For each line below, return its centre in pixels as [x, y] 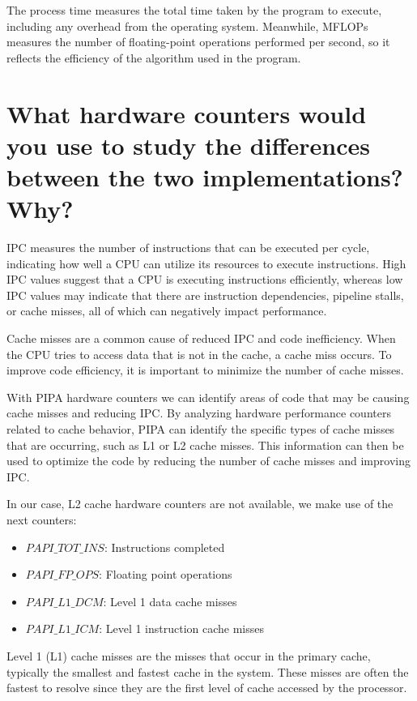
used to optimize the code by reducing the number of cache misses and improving [208, 461]
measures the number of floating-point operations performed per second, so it [198, 42]
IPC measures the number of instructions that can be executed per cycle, [188, 248]
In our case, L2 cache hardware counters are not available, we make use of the [200, 504]
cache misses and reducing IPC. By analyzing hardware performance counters [199, 413]
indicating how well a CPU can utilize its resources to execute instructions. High [206, 263]
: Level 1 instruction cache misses [182, 628]
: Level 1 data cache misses [170, 601]
